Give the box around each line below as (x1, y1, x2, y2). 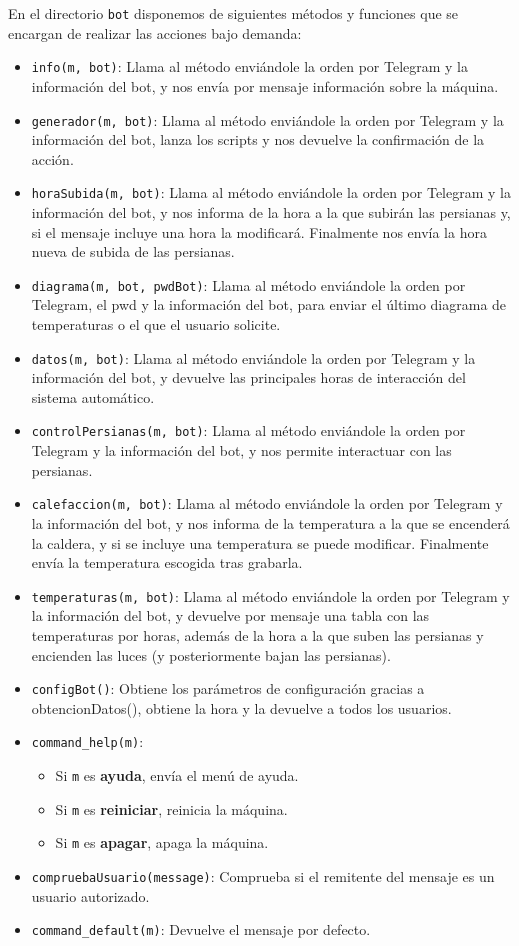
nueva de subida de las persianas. (31, 241, 235, 262)
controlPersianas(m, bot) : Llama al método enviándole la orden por (31, 420, 466, 441)
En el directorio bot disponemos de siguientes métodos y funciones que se (8, 3, 459, 23)
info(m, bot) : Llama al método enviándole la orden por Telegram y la (31, 56, 469, 77)
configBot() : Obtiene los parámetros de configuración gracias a (31, 678, 425, 699)
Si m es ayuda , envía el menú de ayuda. (55, 765, 299, 786)
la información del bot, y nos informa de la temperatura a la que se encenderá (31, 512, 510, 533)
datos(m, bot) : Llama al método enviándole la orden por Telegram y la (31, 347, 476, 368)
